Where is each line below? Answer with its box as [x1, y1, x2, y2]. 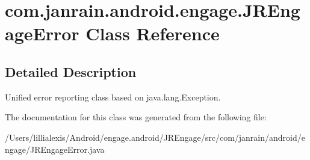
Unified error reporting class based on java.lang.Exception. [5, 90, 221, 103]
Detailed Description [5, 62, 137, 81]
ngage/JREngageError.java [5, 143, 105, 155]
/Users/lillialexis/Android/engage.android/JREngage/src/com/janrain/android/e [5, 131, 305, 143]
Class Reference [85, 21, 220, 46]
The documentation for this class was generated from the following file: [5, 111, 267, 123]
